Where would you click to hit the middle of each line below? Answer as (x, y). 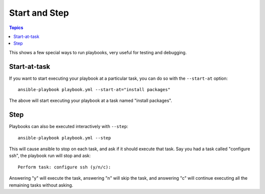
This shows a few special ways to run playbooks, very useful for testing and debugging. (98, 52)
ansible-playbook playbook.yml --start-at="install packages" (94, 90)
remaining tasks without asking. (41, 185)
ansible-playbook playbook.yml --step (65, 138)
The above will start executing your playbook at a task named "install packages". (91, 100)
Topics (16, 28)
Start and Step (39, 13)
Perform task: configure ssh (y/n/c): (65, 167)
